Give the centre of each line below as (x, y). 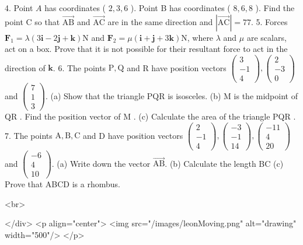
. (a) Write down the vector (101, 163)
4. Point (19, 8)
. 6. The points (79, 67)
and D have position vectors (133, 135)
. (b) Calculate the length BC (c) (224, 163)
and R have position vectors (177, 67)
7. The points (29, 135)
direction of (25, 67)
